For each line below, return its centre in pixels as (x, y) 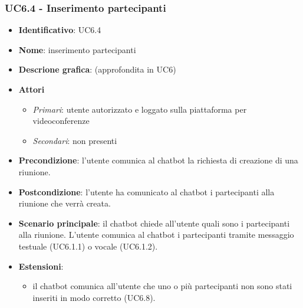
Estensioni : (41, 266)
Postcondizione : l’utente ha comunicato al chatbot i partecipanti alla (146, 191)
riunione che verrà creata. (65, 203)
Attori (32, 89)
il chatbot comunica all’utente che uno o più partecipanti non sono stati (162, 286)
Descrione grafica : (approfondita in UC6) (97, 69)
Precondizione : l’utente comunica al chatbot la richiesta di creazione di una (158, 160)
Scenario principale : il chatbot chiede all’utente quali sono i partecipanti (154, 223)
